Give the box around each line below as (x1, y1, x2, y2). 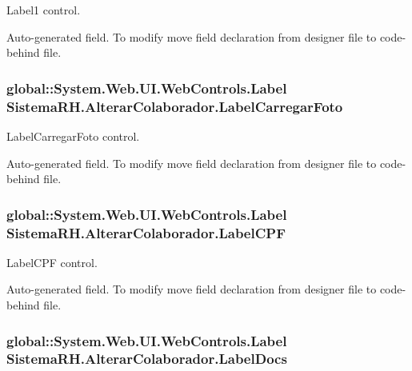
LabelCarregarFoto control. (6, 127, 140, 144)
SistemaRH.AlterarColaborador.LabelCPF (6, 222, 286, 242)
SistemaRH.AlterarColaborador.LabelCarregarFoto (6, 96, 343, 116)
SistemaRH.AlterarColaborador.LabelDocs (6, 349, 287, 369)
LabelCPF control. (6, 253, 98, 270)
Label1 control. (6, 2, 81, 18)
